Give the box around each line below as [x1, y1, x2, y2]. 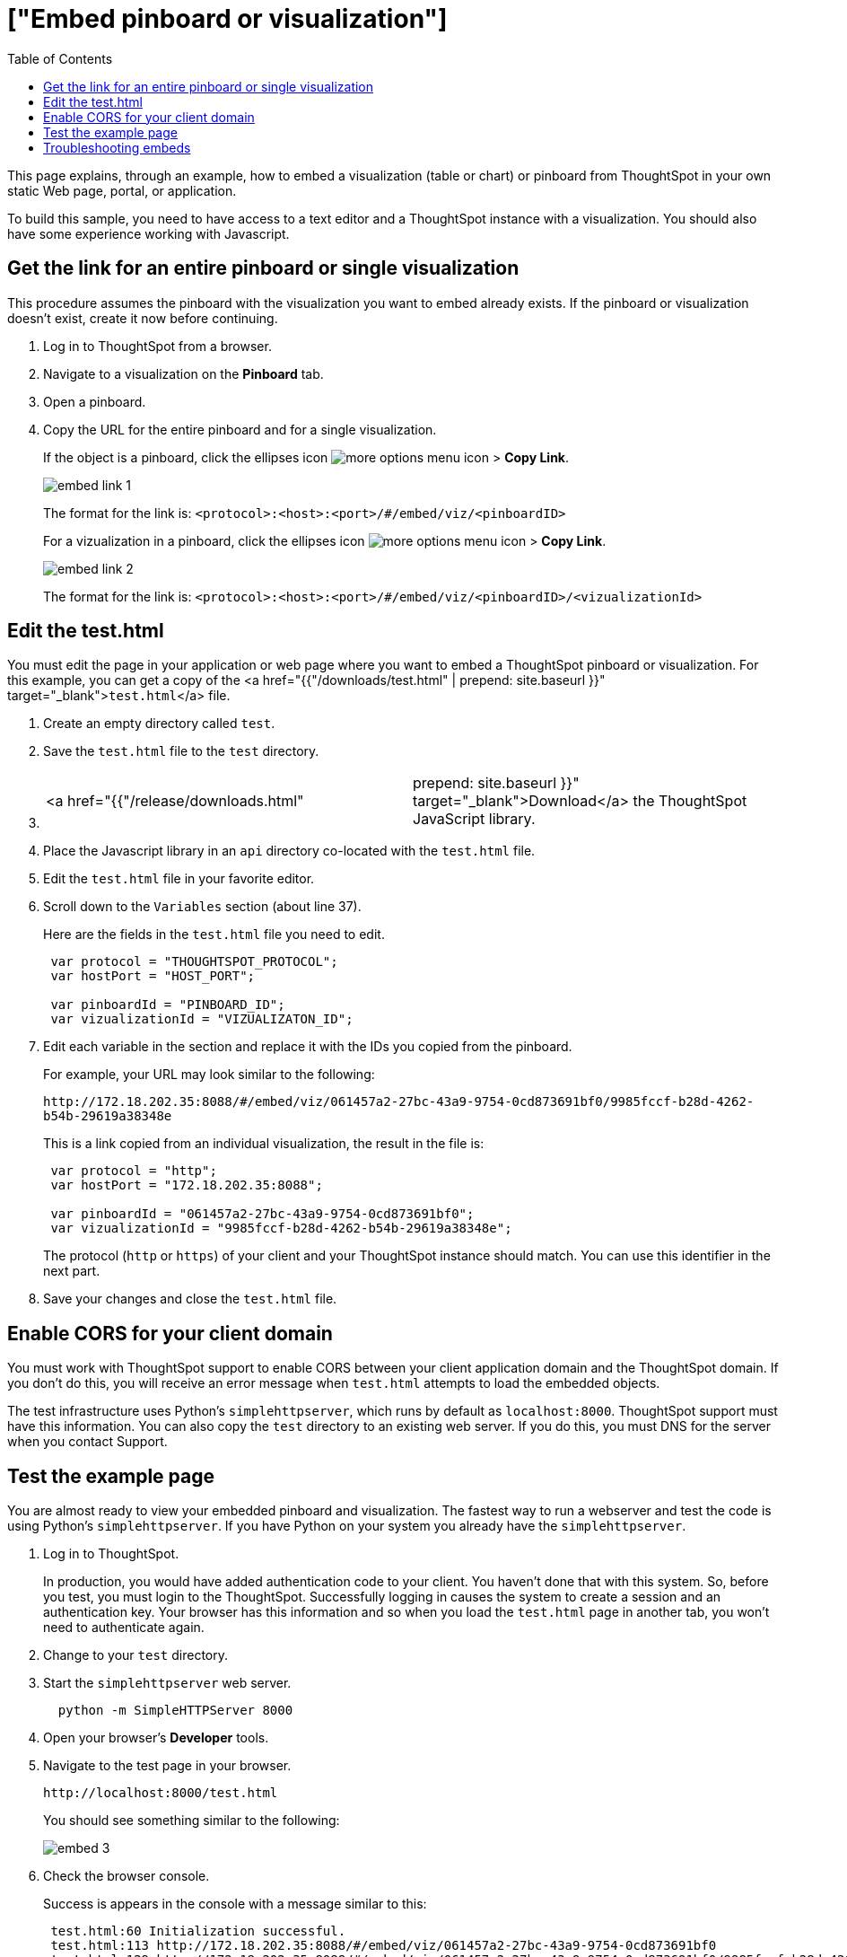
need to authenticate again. [43, 1619, 205, 1636]
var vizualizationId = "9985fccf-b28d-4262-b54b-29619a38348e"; [50, 1221, 512, 1236]
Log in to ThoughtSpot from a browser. [43, 338, 272, 354]
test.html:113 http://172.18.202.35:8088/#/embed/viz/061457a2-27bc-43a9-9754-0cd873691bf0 [50, 1938, 717, 1953]
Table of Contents [7, 50, 113, 66]
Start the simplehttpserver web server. [43, 1675, 292, 1691]
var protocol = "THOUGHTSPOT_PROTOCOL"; [50, 954, 338, 970]
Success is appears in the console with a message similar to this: [43, 1896, 427, 1912]
